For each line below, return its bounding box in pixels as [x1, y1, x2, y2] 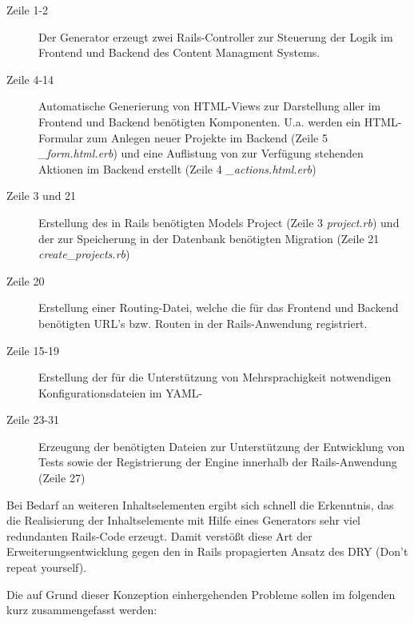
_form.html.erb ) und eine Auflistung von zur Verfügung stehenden [38, 145, 364, 162]
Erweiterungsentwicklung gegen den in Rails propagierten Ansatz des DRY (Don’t [6, 543, 408, 560]
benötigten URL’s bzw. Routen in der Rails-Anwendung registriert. [38, 314, 368, 331]
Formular [38, 129, 83, 146]
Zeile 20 [6, 272, 45, 289]
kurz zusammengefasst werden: [6, 601, 157, 618]
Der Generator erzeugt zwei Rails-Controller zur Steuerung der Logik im [38, 28, 393, 45]
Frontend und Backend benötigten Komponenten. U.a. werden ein [38, 113, 361, 130]
